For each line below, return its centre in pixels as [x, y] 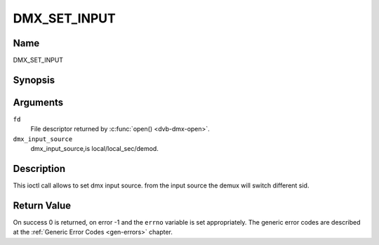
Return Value [42, 205]
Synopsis [34, 80]
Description [39, 168]
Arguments [38, 102]
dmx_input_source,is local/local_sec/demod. [95, 149]
